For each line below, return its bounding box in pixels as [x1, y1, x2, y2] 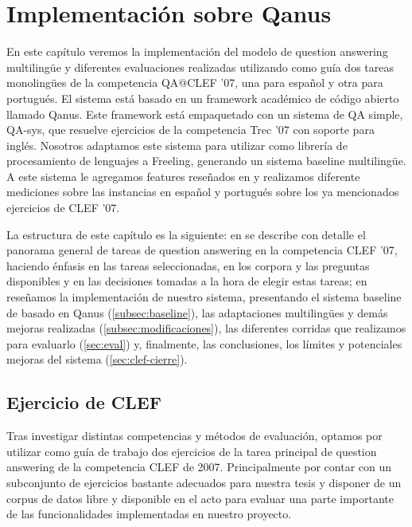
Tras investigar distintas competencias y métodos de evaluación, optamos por [6, 427, 383, 444]
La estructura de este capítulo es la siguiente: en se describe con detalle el [6, 226, 366, 242]
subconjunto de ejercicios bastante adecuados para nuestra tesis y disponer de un [6, 474, 402, 490]
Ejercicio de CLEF [6, 390, 161, 415]
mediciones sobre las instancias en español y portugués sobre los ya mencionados [6, 183, 399, 200]
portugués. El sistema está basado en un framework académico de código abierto [6, 89, 399, 106]
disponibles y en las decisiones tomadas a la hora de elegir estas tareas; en [6, 273, 367, 289]
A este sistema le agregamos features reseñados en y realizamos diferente [6, 167, 360, 184]
